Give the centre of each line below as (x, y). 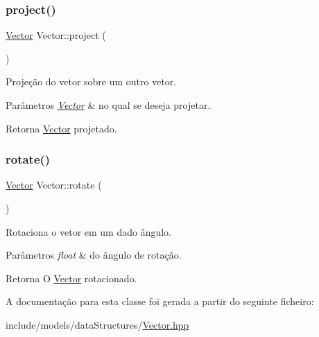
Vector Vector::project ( (56, 35)
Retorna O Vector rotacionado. (71, 278)
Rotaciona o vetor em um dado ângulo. (89, 231)
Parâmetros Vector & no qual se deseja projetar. (108, 105)
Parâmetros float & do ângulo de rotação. (94, 255)
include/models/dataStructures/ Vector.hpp (97, 324)
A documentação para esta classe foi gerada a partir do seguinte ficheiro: (160, 301)
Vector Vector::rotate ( (54, 185)
